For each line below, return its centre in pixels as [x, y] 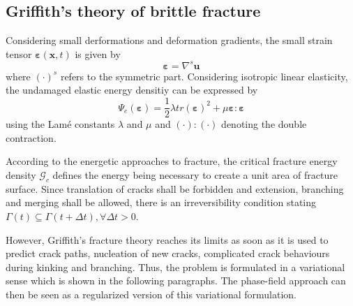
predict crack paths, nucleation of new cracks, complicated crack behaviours [168, 253]
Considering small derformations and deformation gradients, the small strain [169, 40]
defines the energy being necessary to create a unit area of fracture [195, 174]
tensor [19, 53]
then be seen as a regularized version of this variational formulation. [151, 294]
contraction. [31, 137]
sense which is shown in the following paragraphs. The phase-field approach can [176, 280]
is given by [98, 53]
